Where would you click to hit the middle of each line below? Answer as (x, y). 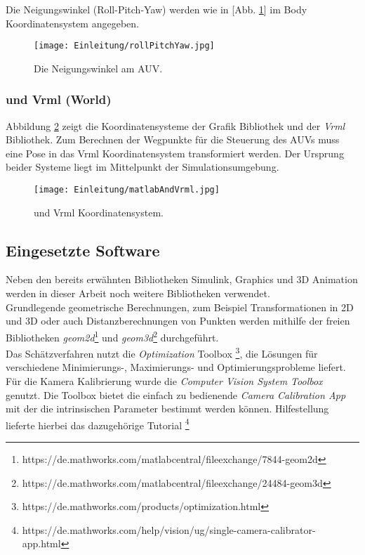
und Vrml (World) (59, 99)
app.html (41, 543)
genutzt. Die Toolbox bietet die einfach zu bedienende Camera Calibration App (176, 394)
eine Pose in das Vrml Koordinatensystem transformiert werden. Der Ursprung (175, 153)
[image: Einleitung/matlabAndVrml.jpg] (127, 190)
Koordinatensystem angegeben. (72, 23)
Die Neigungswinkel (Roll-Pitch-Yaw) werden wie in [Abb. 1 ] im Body (157, 9)
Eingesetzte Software (83, 250)
